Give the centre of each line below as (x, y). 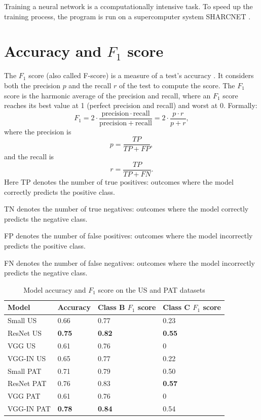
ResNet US (25, 333)
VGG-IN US (27, 358)
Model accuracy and (55, 289)
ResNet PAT (27, 383)
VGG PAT (24, 396)
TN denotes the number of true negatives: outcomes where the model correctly (126, 209)
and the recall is (29, 156)
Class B (111, 307)
